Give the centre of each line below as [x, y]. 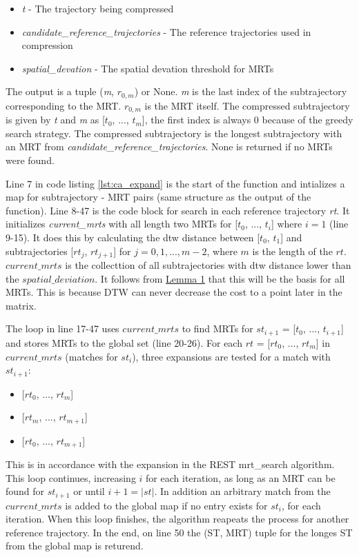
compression [47, 45]
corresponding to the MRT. [64, 105]
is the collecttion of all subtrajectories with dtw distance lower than [208, 265]
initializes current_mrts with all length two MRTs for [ [122, 224]
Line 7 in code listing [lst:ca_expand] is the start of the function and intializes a [175, 183]
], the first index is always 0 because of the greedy [248, 120]
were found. [30, 160]
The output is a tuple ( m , [60, 91]
